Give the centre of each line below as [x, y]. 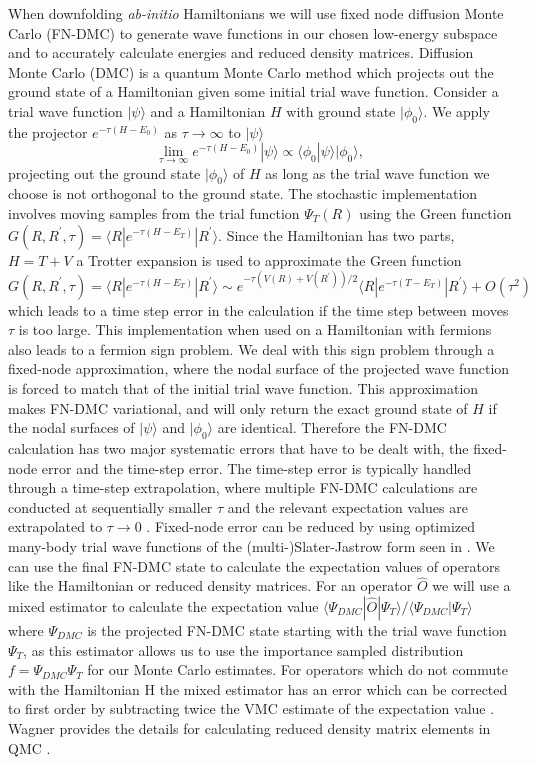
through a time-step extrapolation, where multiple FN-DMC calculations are [243, 487]
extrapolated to [55, 526]
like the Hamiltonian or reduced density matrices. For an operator [210, 585]
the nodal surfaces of [71, 427]
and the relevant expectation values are [347, 506]
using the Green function [435, 212]
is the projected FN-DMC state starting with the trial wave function [297, 629]
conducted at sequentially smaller [110, 506]
